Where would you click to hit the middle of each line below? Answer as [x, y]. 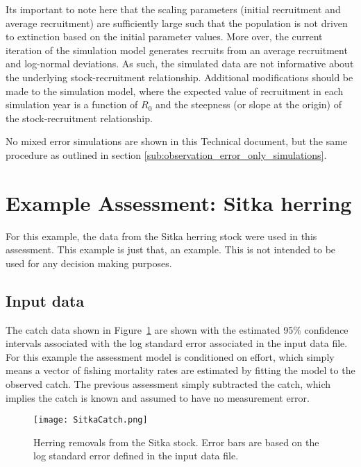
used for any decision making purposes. [89, 263]
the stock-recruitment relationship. [79, 118]
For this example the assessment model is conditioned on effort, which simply [170, 356]
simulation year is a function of [72, 104]
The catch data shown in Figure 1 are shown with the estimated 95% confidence [177, 329]
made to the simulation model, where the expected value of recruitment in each [175, 91]
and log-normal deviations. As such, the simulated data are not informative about [180, 63]
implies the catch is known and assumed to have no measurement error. [158, 397]
